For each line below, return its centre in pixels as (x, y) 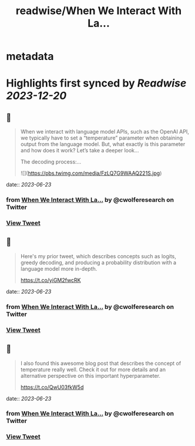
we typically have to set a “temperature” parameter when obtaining (102, 138)
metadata (30, 56)
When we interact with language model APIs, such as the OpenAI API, (105, 132)
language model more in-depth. (59, 268)
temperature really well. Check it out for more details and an (93, 370)
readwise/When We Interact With (99, 11)
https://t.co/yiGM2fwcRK (51, 280)
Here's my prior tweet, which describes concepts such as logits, (98, 256)
